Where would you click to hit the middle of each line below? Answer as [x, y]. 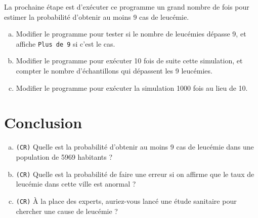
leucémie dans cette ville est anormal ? [76, 184]
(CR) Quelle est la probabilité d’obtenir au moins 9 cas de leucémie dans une [135, 147]
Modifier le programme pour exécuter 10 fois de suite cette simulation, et [129, 61]
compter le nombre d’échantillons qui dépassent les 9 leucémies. [114, 71]
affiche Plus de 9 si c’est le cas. [66, 43]
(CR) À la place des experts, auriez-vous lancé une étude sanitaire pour [126, 201]
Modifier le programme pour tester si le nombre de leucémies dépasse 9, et [131, 34]
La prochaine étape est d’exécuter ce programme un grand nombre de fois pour [127, 7]
